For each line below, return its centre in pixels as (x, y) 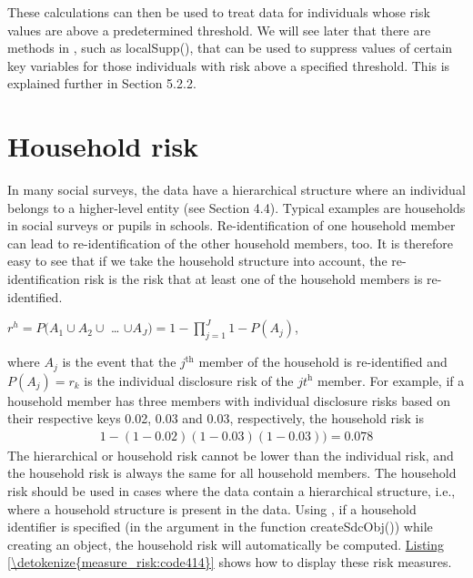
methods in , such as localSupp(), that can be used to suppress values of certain (230, 48)
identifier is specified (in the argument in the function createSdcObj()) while (220, 527)
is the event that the (119, 362)
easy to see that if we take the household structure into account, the (197, 261)
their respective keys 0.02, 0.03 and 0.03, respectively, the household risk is (216, 418)
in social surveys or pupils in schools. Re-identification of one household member (231, 225)
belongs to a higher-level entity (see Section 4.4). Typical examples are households (236, 207)
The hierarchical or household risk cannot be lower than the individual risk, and (231, 455)
